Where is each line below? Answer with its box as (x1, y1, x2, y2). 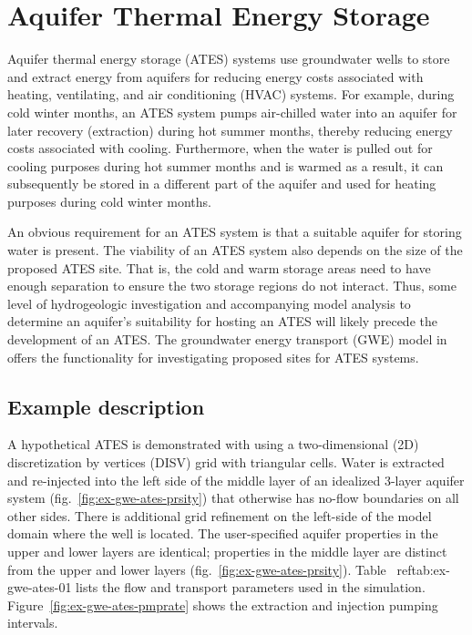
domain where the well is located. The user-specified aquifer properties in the (7, 524, 438, 543)
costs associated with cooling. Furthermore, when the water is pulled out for (7, 138, 433, 158)
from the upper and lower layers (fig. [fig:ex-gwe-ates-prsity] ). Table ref (7, 559, 412, 579)
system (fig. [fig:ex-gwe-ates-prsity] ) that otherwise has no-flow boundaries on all (7, 488, 459, 507)
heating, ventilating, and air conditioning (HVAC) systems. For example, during (7, 85, 455, 104)
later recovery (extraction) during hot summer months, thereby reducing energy (7, 120, 453, 139)
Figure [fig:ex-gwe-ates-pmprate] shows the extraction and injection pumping (7, 595, 438, 614)
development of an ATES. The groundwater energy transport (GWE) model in (7, 330, 447, 349)
